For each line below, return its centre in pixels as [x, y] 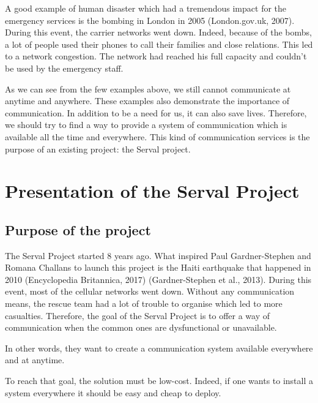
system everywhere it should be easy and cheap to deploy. [113, 392]
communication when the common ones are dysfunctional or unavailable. [141, 327]
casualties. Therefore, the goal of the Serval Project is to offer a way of [138, 315]
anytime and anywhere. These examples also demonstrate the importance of [147, 101]
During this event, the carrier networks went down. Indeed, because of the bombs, [158, 32]
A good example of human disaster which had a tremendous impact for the [146, 8]
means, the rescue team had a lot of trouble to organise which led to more [144, 303]
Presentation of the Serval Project [152, 191]
